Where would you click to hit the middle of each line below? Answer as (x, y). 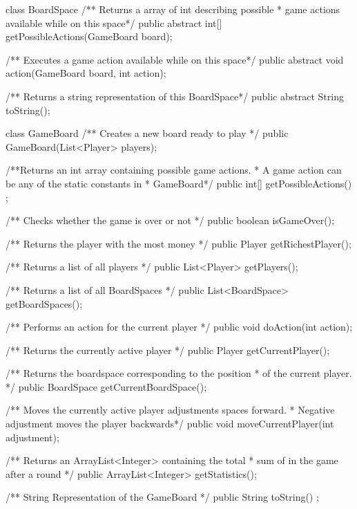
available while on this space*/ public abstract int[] (114, 22)
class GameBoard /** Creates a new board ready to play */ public (147, 133)
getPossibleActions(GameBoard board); (89, 36)
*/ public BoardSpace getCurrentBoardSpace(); (106, 386)
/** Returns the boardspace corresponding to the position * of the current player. (179, 373)
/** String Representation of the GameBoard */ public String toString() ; (162, 497)
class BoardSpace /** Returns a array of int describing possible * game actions (173, 9)
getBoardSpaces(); (44, 303)
